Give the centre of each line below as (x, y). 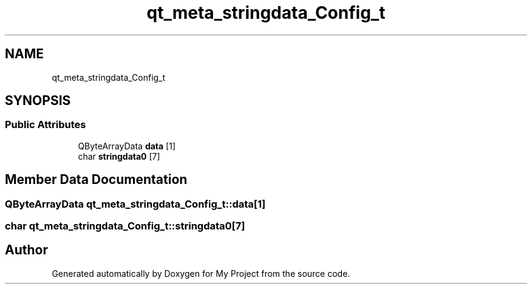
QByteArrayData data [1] (127, 146)
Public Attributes (46, 125)
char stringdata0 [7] (119, 156)
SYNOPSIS (38, 101)
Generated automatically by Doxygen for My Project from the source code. (201, 273)
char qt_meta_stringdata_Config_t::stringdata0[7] (125, 226)
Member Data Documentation (96, 180)
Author (26, 250)
